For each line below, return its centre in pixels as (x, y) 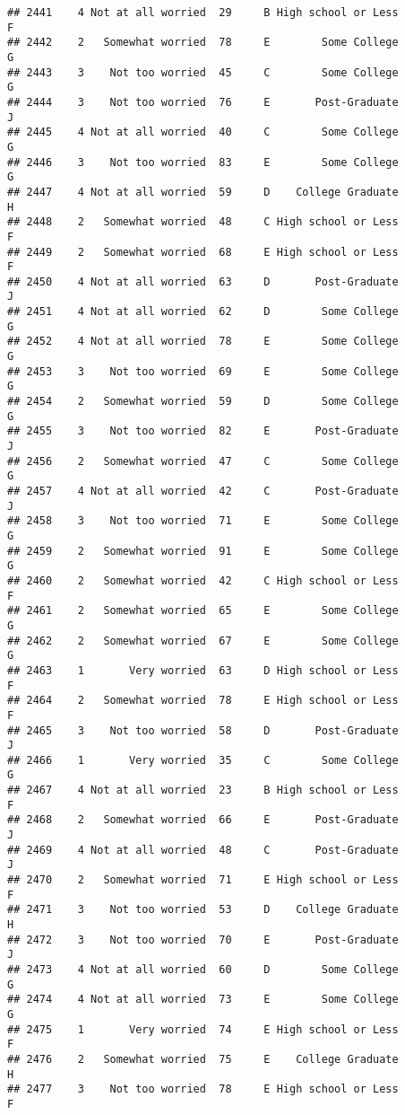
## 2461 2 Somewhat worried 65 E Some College (203, 611)
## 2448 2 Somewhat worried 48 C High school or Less (203, 222)
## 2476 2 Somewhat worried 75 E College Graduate (203, 1059)
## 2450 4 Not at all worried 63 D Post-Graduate (203, 281)
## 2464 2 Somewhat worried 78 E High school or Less (203, 701)
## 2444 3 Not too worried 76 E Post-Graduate (203, 102)
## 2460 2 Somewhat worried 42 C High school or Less (203, 580)
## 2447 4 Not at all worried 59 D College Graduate (203, 192)
